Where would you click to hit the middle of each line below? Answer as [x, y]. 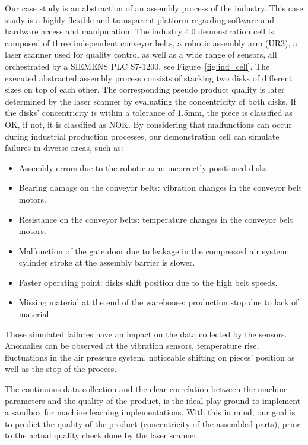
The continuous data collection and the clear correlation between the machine [146, 389]
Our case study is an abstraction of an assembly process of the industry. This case [154, 8]
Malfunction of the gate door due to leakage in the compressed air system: [154, 250]
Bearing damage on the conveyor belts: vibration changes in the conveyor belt [160, 187]
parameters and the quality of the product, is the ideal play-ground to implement [153, 400]
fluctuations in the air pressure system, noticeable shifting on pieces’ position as [150, 357]
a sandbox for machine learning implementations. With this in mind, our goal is [150, 412]
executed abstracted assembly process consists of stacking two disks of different [149, 78]
